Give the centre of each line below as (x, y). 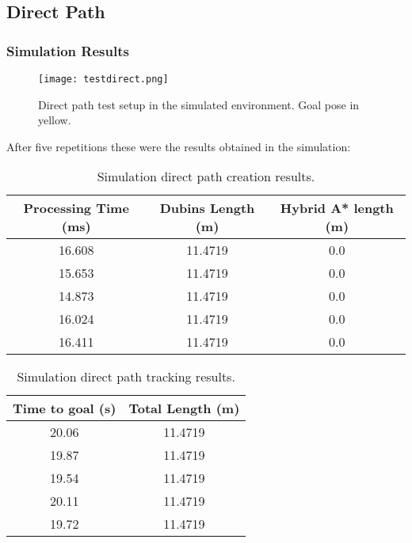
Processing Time (76, 208)
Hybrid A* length (337, 208)
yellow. (55, 120)
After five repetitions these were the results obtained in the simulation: (179, 146)
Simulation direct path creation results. (206, 177)
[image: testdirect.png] (103, 79)
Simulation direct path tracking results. (126, 377)
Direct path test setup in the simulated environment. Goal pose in (199, 104)
